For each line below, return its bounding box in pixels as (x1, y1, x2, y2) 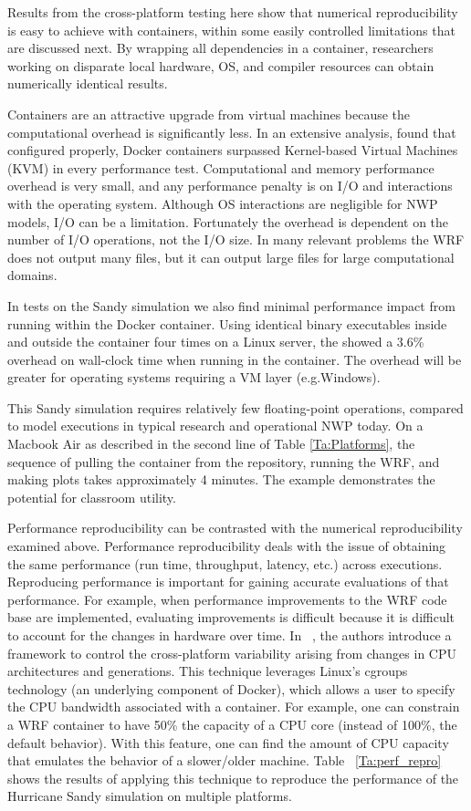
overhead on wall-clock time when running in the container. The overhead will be (7, 349, 462, 369)
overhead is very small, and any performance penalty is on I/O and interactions (7, 176, 453, 195)
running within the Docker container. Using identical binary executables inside (7, 314, 447, 333)
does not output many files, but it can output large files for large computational (7, 247, 455, 266)
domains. (7, 265, 58, 285)
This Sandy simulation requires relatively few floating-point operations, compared (7, 398, 464, 417)
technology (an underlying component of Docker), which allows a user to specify (7, 679, 455, 698)
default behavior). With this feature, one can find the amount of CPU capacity (7, 733, 449, 752)
